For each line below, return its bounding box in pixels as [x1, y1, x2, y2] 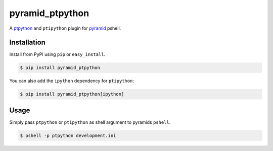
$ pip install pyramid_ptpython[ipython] [20, 91, 124, 97]
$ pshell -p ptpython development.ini [20, 132, 116, 138]
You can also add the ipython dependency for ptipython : [9, 78, 134, 84]
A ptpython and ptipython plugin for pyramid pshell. [9, 25, 121, 31]
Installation [9, 38, 45, 47]
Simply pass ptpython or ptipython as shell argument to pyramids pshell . [9, 119, 171, 125]
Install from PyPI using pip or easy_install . [9, 51, 106, 57]
